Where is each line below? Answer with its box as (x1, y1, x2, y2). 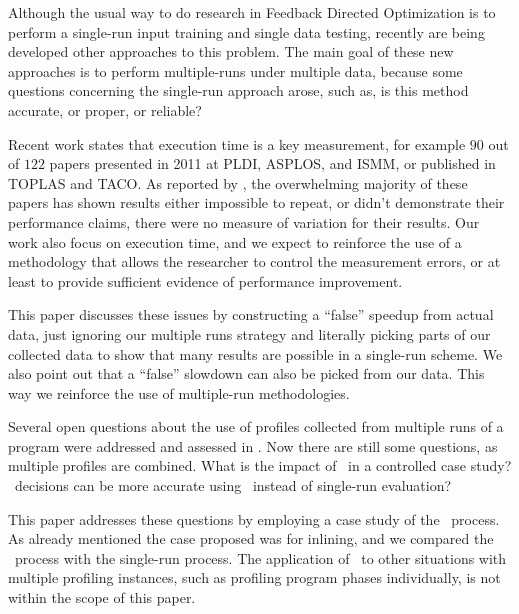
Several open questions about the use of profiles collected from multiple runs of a (8, 416, 504, 437)
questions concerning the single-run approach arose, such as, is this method (8, 80, 469, 101)
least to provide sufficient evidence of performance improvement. (8, 270, 403, 291)
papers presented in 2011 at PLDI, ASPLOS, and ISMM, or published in (49, 153, 496, 174)
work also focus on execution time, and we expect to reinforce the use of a (8, 231, 462, 252)
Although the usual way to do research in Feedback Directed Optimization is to (8, 2, 496, 22)
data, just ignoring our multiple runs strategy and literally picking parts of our (8, 323, 491, 344)
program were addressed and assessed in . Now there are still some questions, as (8, 435, 498, 456)
